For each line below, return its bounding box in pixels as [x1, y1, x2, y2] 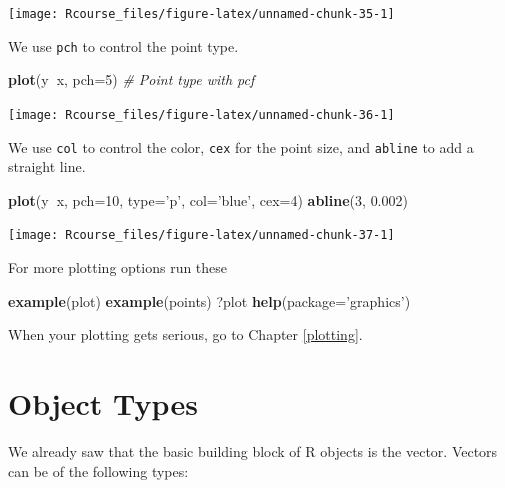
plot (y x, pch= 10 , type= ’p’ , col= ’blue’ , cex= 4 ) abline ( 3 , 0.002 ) [8, 189, 408, 210]
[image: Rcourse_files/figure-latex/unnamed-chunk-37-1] [8, 228, 395, 243]
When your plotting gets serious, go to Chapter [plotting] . [8, 324, 363, 345]
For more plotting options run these [8, 257, 228, 278]
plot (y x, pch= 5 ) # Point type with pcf [8, 69, 255, 90]
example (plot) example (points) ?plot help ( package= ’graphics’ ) [8, 290, 411, 311]
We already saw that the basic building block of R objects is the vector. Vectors [8, 440, 498, 461]
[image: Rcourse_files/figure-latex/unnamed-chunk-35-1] [8, 7, 395, 21]
